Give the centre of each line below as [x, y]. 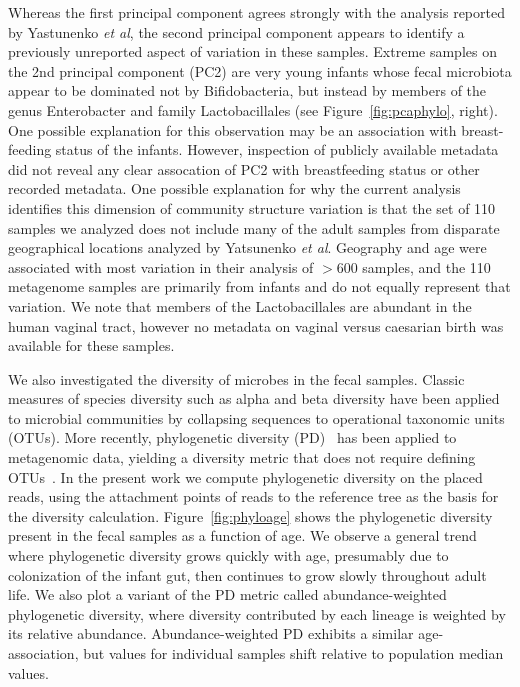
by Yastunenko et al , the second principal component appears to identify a [236, 31]
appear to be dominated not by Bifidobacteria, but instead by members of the [247, 90]
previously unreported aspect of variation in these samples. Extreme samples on [252, 51]
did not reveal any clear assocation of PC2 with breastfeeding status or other [244, 168]
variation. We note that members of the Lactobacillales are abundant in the [240, 305]
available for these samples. [91, 345]
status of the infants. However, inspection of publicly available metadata [277, 149]
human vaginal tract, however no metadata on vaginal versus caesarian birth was [256, 325]
